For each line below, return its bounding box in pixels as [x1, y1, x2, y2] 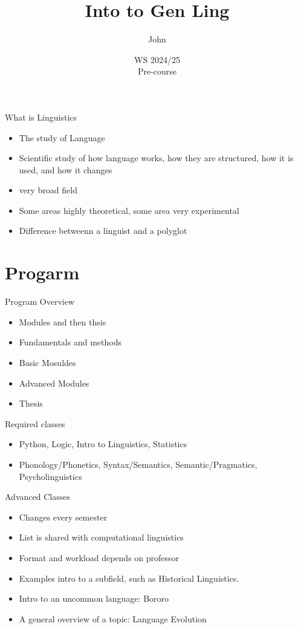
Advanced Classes [5, 490, 70, 503]
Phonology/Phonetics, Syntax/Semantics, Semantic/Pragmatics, [19, 458, 258, 470]
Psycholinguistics [19, 470, 82, 482]
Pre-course [137, 65, 177, 78]
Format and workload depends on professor [19, 551, 180, 564]
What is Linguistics [5, 110, 77, 123]
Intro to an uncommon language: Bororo [19, 592, 169, 605]
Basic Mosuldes [19, 356, 76, 368]
